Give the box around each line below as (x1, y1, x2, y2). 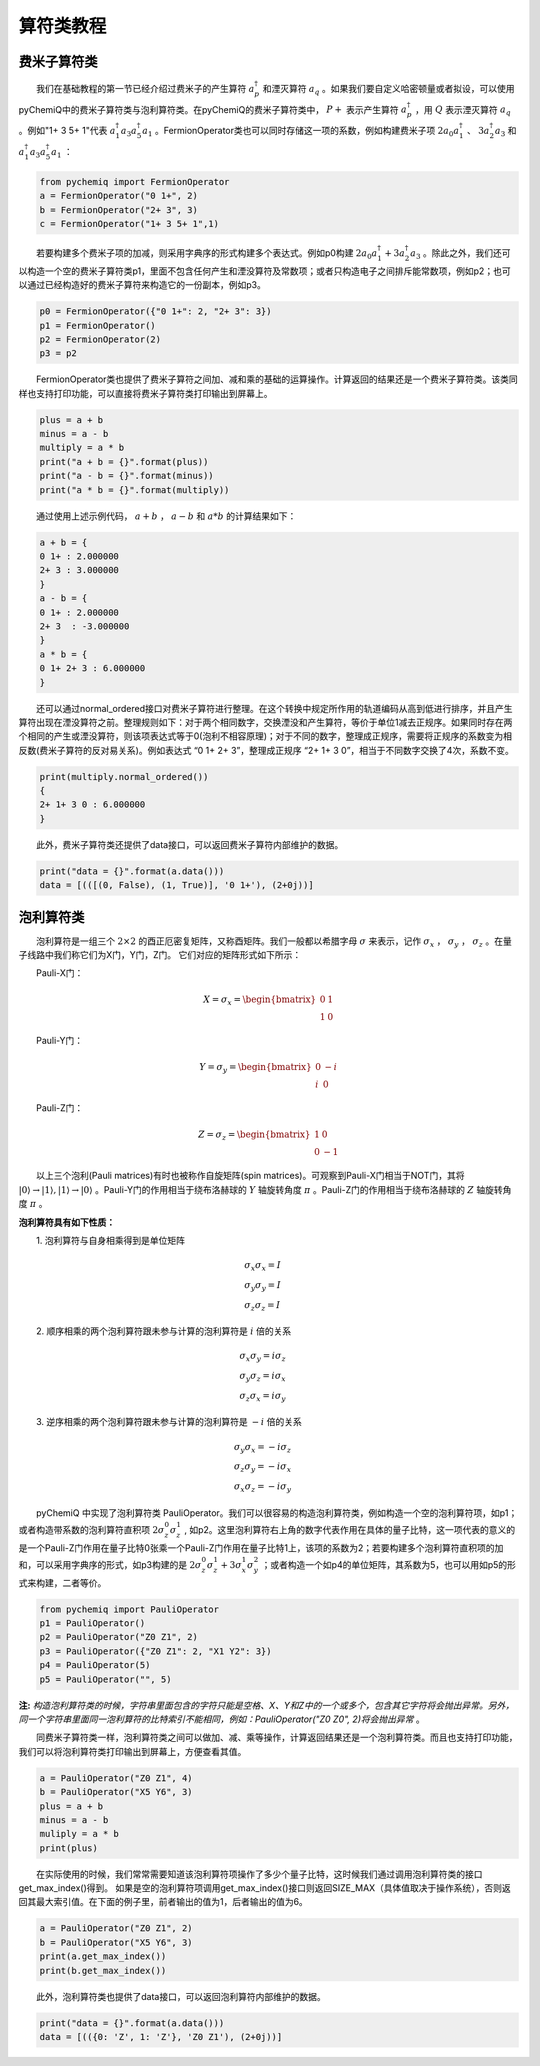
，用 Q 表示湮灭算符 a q (415, 103, 512, 118)
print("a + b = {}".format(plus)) (39, 456, 209, 467)
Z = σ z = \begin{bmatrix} (198, 1128, 311, 1142)
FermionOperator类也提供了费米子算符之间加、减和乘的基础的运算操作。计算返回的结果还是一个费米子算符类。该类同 (36, 373, 519, 385)
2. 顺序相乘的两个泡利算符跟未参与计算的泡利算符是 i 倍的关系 (36, 1325, 292, 1337)
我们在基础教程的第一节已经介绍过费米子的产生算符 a (36, 82, 255, 94)
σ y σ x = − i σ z (233, 1441, 292, 1455)
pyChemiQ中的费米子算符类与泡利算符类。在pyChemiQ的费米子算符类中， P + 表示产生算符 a (18, 103, 407, 115)
